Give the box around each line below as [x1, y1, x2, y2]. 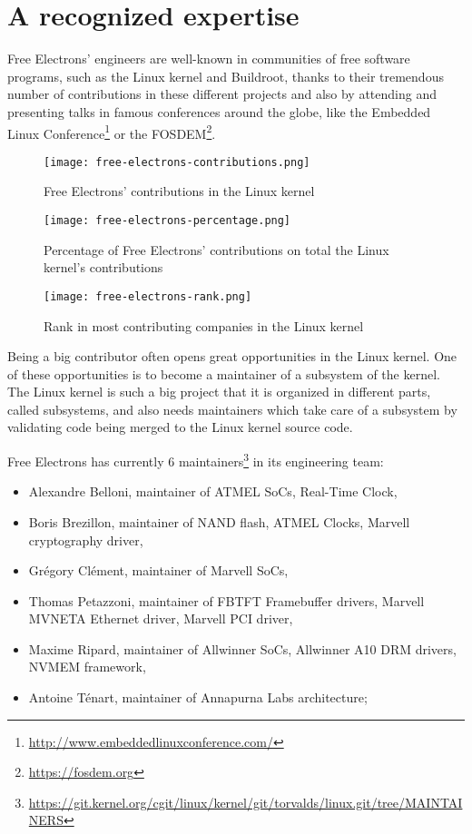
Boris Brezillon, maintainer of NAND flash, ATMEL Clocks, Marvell [28, 512, 410, 531]
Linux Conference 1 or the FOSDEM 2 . [7, 121, 216, 142]
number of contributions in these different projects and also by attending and [7, 84, 438, 103]
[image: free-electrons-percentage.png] [44, 214, 291, 227]
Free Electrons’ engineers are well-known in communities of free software [7, 49, 410, 68]
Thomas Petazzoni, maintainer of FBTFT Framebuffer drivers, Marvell [28, 591, 425, 610]
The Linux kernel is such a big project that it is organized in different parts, [7, 382, 431, 401]
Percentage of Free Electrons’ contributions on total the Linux [44, 240, 389, 259]
